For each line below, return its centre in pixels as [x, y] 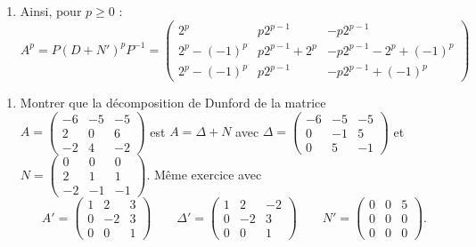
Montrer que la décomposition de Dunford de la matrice [173, 103]
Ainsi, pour [51, 11]
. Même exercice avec [204, 174]
